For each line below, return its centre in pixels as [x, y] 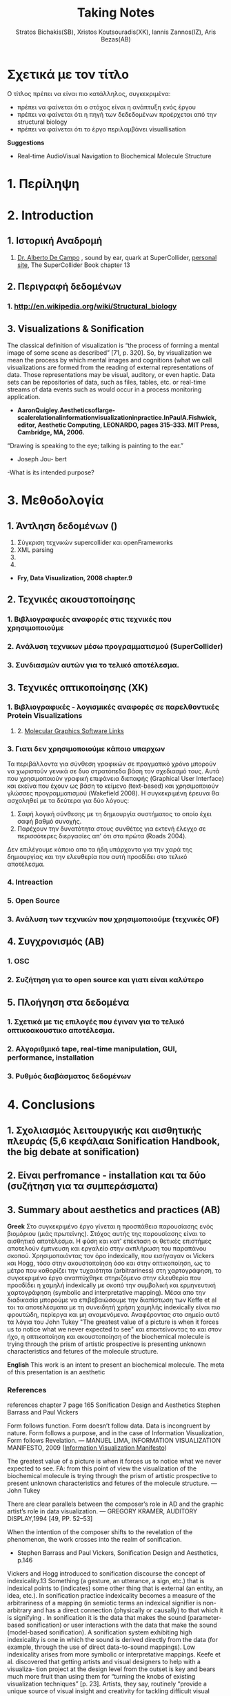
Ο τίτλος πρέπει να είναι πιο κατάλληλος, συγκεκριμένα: [89, 93]
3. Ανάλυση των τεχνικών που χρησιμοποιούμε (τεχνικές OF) [113, 919]
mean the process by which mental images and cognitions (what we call [110, 360]
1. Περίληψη [43, 184]
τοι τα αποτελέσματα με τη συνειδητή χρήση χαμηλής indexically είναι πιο [114, 1307]
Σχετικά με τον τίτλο [68, 74]
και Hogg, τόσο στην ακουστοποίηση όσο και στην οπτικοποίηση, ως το [109, 1263]
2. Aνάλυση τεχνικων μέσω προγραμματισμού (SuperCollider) [115, 647]
